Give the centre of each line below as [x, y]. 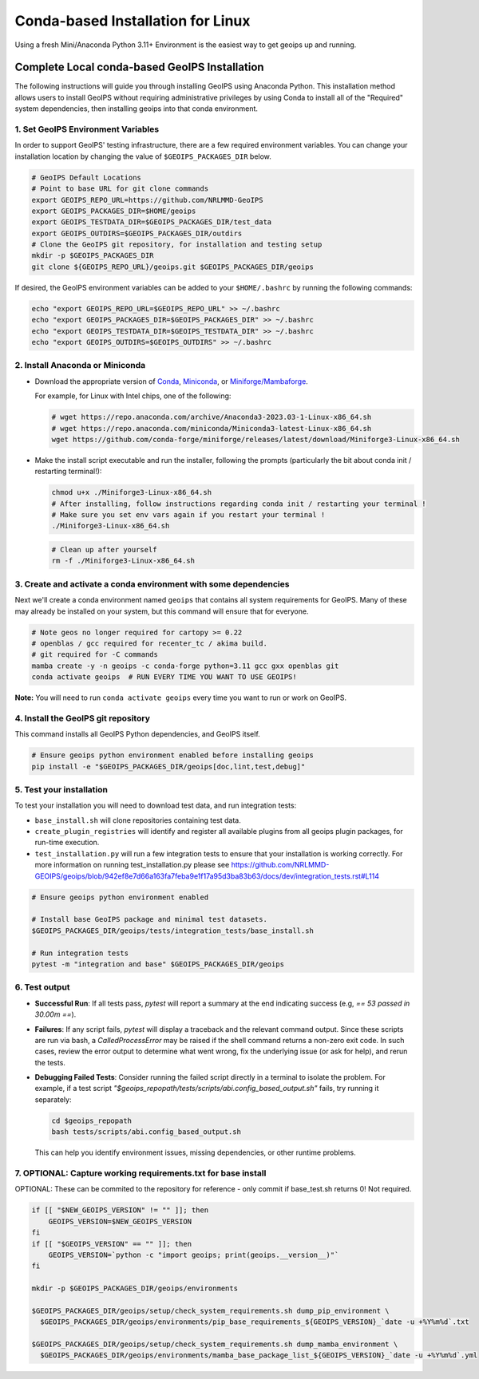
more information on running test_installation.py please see [132, 865]
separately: [53, 1099]
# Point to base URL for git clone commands [120, 189]
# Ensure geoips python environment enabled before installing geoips [173, 755]
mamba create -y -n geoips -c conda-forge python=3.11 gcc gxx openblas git [185, 666]
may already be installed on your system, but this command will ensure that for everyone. [162, 611]
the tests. [50, 1062]
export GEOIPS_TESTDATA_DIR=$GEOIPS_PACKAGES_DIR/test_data [152, 222]
